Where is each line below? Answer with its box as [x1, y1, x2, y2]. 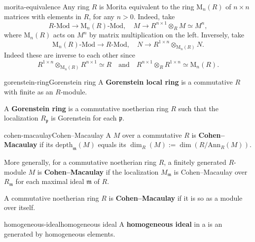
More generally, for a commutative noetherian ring [4, 157, 156, 167]
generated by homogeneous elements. [4, 228, 115, 239]
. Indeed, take [133, 11, 175, 21]
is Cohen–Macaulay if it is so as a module [109, 192, 243, 203]
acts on [53, 30, 75, 40]
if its [39, 139, 53, 150]
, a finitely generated [164, 157, 226, 167]
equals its [98, 139, 126, 150]
